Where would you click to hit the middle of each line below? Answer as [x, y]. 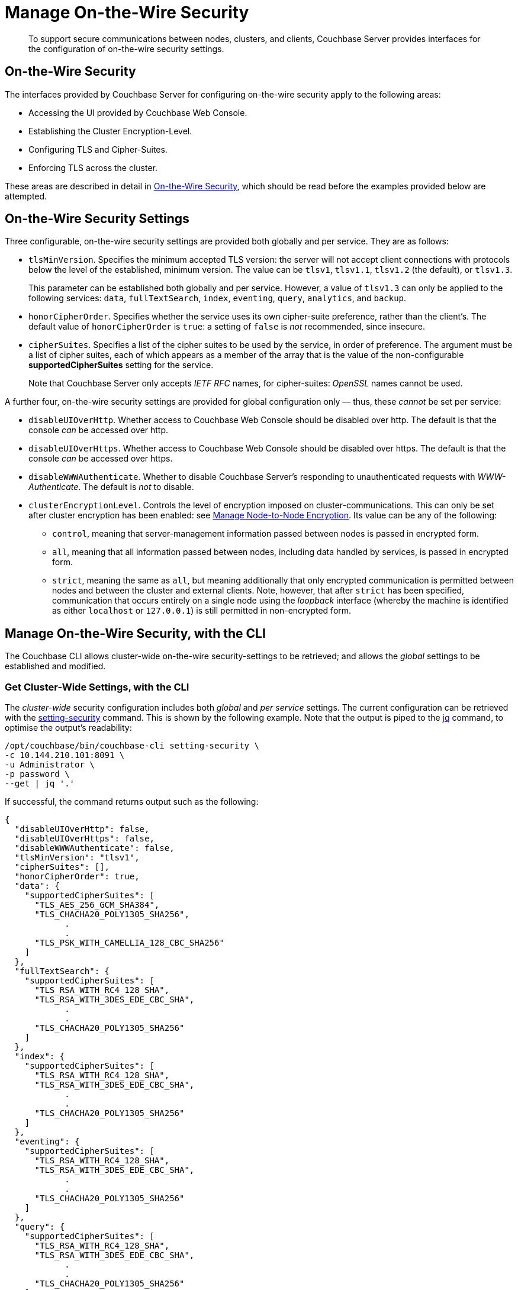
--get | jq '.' [40, 784]
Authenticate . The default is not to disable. [111, 487]
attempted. [26, 196]
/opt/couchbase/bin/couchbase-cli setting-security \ [132, 746]
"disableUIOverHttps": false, [84, 839]
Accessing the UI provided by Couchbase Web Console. [138, 112]
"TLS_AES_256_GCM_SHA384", [97, 905]
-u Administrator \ [50, 765]
